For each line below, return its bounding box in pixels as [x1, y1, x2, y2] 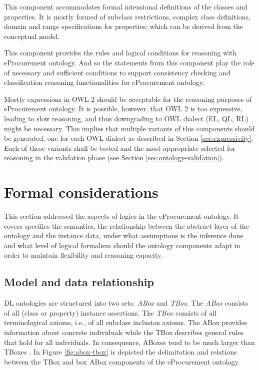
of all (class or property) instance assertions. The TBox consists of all [4, 307, 217, 318]
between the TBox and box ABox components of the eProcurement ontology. [4, 356, 240, 367]
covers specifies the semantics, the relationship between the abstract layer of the [4, 220, 249, 231]
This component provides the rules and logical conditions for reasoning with [4, 47, 237, 58]
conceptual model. [4, 30, 59, 41]
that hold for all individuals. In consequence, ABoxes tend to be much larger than [4, 337, 255, 347]
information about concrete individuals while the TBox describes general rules [4, 327, 243, 337]
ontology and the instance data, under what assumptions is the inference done [4, 230, 243, 241]
